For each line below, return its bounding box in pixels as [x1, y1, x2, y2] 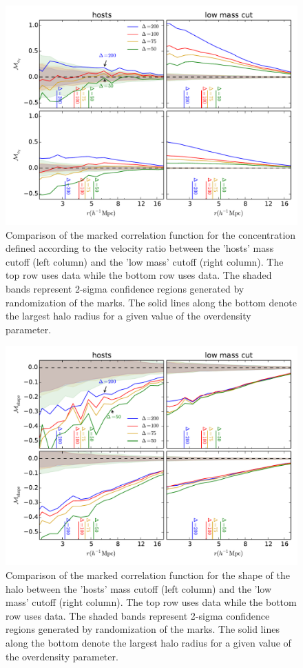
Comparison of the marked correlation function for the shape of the [6, 567, 290, 582]
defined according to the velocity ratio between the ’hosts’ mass [6, 241, 274, 255]
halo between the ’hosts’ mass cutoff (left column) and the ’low [6, 581, 272, 596]
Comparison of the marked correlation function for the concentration [6, 227, 296, 242]
